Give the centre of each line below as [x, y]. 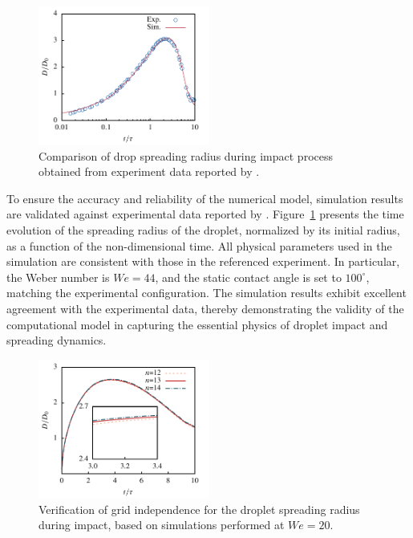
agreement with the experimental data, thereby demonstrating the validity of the [205, 309]
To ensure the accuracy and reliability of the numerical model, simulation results [205, 198]
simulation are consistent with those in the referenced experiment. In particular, [203, 261]
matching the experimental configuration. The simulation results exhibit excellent [206, 293]
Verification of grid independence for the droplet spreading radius [199, 509]
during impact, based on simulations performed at [162, 525]
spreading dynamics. [57, 340]
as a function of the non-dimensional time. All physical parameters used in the [199, 245]
